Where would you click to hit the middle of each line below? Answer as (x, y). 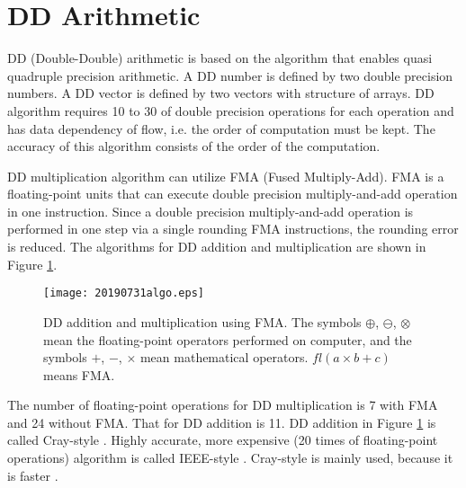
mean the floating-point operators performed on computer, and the (228, 339)
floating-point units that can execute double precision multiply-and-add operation (233, 194)
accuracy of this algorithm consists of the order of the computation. (194, 146)
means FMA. (79, 374)
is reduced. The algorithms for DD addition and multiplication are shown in (217, 247)
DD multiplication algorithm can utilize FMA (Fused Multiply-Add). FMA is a (226, 176)
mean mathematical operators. (224, 357)
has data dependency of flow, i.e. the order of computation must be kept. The (221, 128)
